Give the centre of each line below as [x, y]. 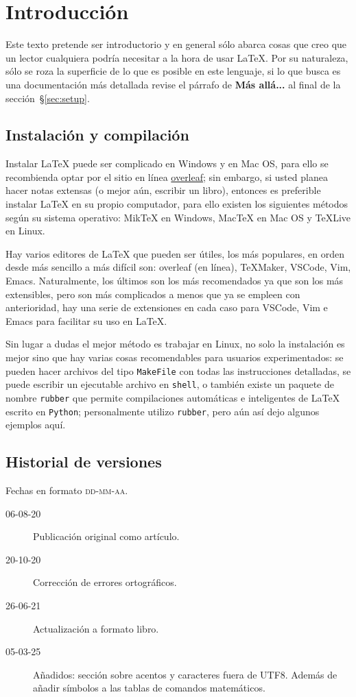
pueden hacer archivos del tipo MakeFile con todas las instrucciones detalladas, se [178, 370]
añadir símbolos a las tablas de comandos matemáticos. [149, 688]
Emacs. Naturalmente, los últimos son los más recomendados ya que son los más [175, 281]
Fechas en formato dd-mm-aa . [67, 490]
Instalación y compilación [97, 135]
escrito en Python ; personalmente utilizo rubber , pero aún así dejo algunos [163, 411]
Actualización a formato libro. [96, 628]
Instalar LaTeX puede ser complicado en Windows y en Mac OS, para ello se [167, 163]
